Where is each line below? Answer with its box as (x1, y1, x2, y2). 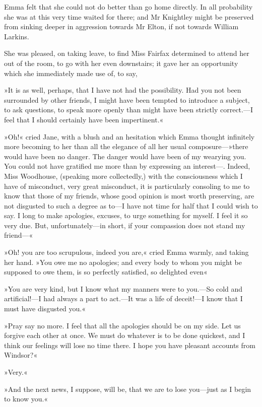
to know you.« (4, 393, 48, 404)
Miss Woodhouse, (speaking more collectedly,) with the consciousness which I (4, 170, 243, 181)
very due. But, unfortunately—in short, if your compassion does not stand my (4, 220, 245, 230)
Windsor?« (4, 350, 38, 360)
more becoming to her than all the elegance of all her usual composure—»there (4, 141, 248, 152)
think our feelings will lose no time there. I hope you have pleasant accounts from (4, 340, 255, 350)
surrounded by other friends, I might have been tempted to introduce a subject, (4, 94, 250, 105)
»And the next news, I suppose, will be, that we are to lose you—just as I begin (4, 383, 251, 394)
